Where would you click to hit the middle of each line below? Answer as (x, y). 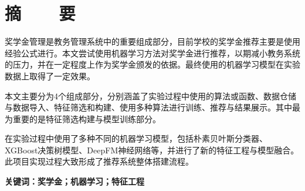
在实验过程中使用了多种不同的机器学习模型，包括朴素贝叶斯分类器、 (136, 138)
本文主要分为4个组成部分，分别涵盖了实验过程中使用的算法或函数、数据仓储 (150, 95)
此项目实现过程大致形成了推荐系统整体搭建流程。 (99, 161)
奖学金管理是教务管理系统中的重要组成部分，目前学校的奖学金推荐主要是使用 (152, 41)
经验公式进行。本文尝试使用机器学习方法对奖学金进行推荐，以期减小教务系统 (152, 53)
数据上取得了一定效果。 (50, 76)
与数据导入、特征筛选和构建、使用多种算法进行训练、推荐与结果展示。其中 (148, 107)
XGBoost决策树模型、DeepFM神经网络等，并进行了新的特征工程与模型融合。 (152, 150)
